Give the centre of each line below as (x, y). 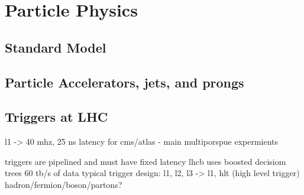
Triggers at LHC (56, 117)
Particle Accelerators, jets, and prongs (124, 82)
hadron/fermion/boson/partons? (64, 184)
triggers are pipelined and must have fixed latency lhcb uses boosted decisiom (145, 161)
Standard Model (56, 47)
